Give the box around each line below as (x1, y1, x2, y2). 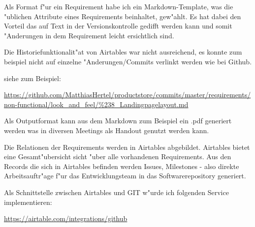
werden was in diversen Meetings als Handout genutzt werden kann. (4, 125, 209, 135)
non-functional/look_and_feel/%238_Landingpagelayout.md (4, 99, 189, 109)
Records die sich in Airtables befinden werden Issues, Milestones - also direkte (4, 161, 239, 171)
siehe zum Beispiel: (4, 73, 61, 83)
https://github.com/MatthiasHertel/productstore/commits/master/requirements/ (4, 89, 251, 100)
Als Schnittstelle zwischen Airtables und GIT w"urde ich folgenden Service (4, 187, 229, 197)
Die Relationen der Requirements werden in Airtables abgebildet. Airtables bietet (4, 142, 250, 152)
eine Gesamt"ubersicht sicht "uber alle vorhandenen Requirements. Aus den (4, 151, 231, 162)
